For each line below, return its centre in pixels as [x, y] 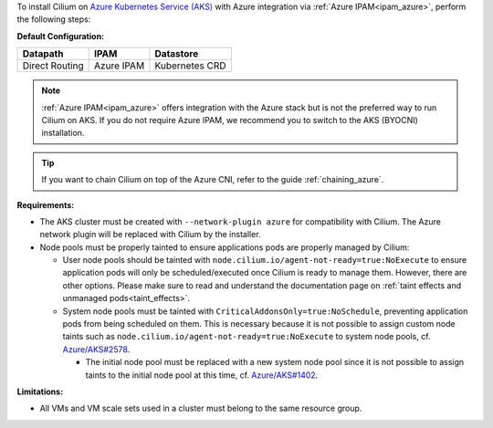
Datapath [43, 54]
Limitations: [40, 391]
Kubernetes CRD [191, 66]
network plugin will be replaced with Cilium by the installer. [150, 235]
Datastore [177, 54]
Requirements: [46, 204]
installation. [63, 133]
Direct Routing [53, 66]
